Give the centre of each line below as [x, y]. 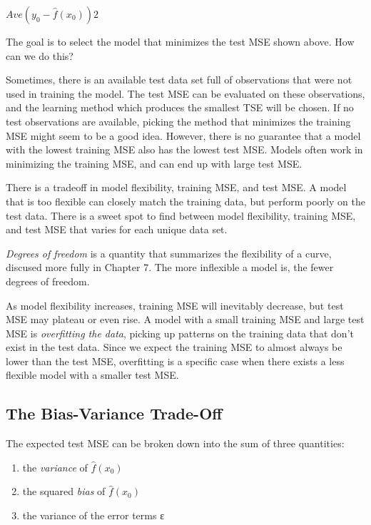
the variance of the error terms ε [93, 515]
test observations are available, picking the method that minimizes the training [178, 121]
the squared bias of [64, 491]
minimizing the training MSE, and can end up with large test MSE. [154, 163]
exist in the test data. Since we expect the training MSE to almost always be [174, 347]
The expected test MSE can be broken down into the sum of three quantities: [175, 443]
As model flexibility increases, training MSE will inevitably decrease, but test [175, 305]
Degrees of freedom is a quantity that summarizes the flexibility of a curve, [169, 253]
